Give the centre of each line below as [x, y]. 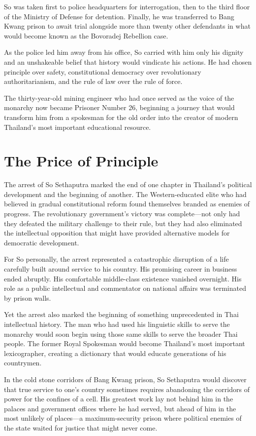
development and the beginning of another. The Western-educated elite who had [125, 194]
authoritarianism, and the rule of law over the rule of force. [93, 81]
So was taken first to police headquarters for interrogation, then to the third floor [127, 6]
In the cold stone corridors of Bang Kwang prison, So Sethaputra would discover [125, 379]
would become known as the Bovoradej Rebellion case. [86, 35]
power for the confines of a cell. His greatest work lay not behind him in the [119, 399]
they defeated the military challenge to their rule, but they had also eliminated [123, 223]
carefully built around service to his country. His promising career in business [121, 269]
